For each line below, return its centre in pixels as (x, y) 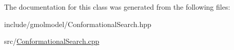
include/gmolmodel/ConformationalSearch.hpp (78, 24)
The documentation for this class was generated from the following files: (117, 7)
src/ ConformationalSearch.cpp (52, 41)
